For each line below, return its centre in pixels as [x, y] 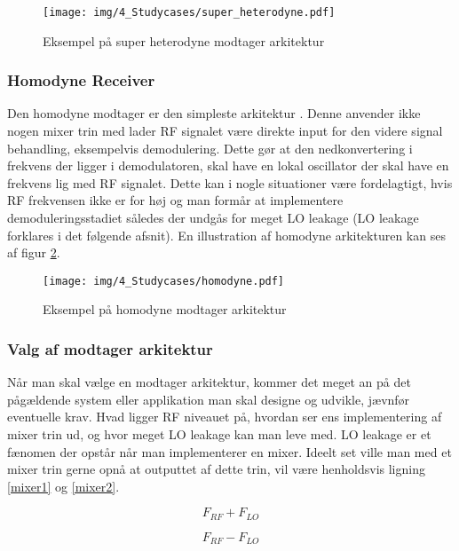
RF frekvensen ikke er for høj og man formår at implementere [175, 200]
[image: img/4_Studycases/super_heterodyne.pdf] [189, 12]
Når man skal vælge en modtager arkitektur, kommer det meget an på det [209, 382]
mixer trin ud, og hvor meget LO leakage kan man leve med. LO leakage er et [219, 434]
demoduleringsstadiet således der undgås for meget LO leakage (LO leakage [213, 218]
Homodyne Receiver [81, 80]
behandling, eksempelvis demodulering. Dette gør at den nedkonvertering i [210, 148]
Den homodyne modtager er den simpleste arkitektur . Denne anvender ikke [214, 113]
